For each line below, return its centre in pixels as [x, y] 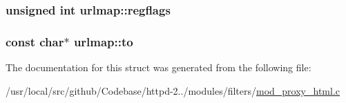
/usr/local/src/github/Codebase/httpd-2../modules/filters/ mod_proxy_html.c [173, 90]
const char [35, 41]
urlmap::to [103, 41]
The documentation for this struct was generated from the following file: [158, 67]
